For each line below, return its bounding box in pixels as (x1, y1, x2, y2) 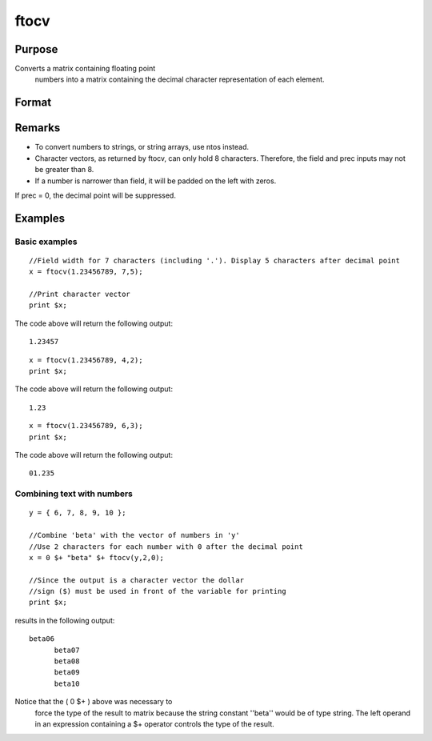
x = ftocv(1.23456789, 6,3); (29, 421, 143, 431)
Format (14, 96, 52, 110)
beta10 (54, 679, 80, 688)
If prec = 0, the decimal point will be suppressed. (14, 190, 176, 200)
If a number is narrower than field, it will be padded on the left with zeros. (34, 176, 277, 186)
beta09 (54, 668, 80, 677)
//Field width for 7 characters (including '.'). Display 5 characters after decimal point (29, 256, 400, 265)
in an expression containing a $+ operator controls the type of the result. (34, 719, 275, 728)
